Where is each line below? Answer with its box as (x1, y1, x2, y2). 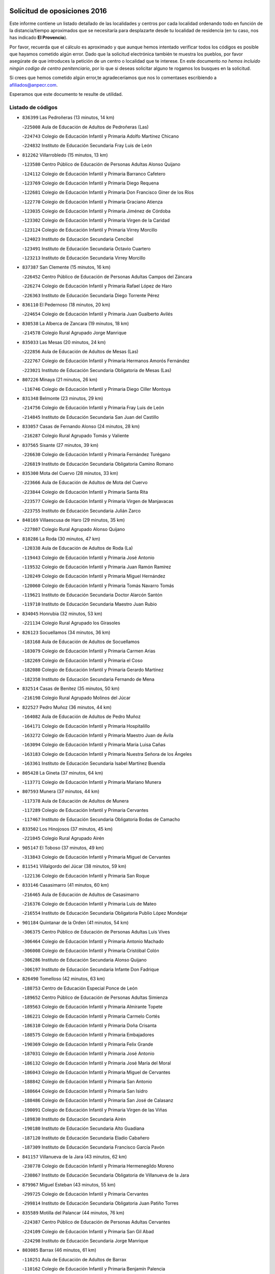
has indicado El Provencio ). (9, 35, 68, 41)
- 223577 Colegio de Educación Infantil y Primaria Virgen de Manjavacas (22, 498, 174, 505)
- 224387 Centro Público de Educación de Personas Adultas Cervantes (22, 1219, 171, 1225)
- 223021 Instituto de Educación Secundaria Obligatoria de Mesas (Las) (22, 367, 172, 373)
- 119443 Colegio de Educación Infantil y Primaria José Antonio (22, 554, 155, 561)
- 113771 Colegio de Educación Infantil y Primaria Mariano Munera (22, 779, 161, 785)
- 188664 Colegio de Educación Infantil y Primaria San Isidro (22, 1088, 148, 1094)
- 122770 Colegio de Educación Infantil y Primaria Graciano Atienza (22, 199, 163, 205)
